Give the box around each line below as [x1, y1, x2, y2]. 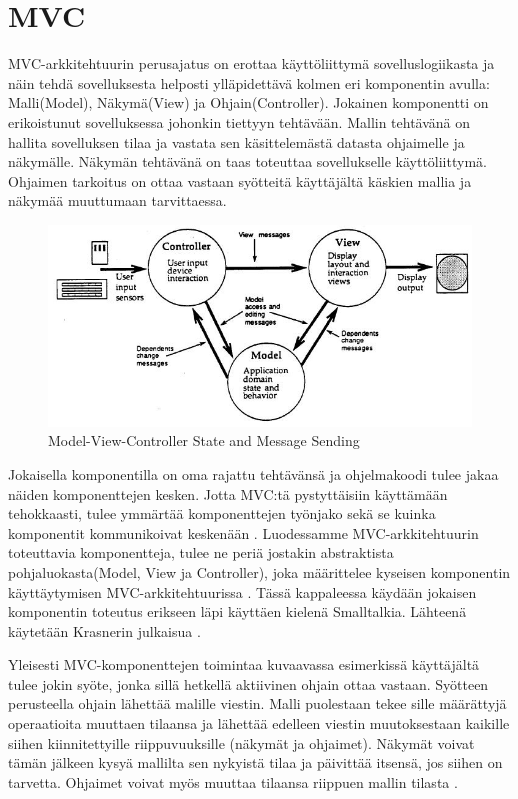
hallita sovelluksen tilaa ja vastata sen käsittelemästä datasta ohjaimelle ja [8, 131, 465, 152]
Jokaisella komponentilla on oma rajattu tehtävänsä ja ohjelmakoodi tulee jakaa [8, 463, 499, 484]
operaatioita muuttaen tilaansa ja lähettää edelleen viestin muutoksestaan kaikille [8, 713, 510, 734]
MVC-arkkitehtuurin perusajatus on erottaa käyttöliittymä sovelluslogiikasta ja [8, 53, 495, 74]
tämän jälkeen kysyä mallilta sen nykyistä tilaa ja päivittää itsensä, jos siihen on [8, 752, 503, 773]
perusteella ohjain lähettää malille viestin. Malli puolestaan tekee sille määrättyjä [8, 693, 507, 714]
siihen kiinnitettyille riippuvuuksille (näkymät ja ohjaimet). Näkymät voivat [8, 732, 475, 753]
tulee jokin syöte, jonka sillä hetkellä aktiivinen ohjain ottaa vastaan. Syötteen [8, 673, 489, 694]
